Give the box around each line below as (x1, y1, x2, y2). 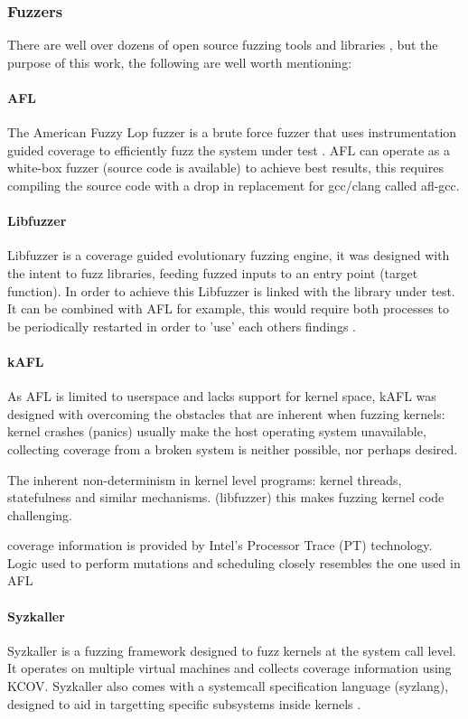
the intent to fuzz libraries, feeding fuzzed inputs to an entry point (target (7, 263, 418, 282)
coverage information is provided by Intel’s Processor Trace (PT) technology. (7, 536, 433, 555)
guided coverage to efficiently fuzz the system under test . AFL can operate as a (7, 140, 450, 159)
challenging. (7, 505, 72, 524)
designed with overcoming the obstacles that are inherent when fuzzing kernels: (7, 404, 445, 423)
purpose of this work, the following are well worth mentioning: (7, 52, 352, 71)
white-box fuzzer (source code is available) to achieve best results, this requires (7, 158, 444, 177)
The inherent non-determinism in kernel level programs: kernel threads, (7, 470, 402, 489)
